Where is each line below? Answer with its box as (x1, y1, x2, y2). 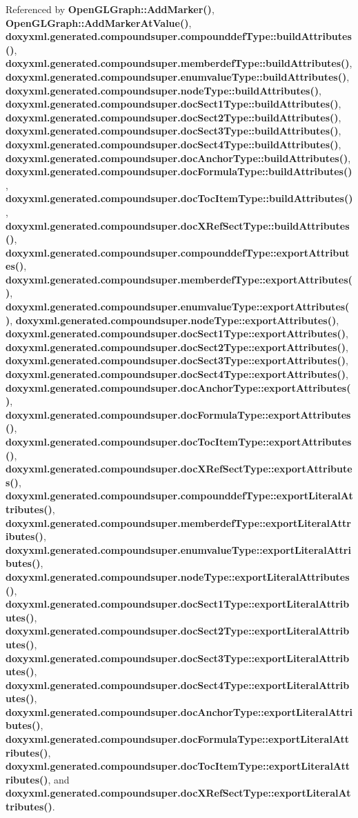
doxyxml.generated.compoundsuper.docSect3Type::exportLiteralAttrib (6, 650, 350, 665)
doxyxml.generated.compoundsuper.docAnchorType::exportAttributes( (6, 380, 351, 395)
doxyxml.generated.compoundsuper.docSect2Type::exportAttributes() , (6, 339, 348, 354)
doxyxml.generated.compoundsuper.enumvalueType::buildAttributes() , (6, 69, 350, 83)
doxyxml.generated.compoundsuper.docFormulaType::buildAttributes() (6, 164, 352, 179)
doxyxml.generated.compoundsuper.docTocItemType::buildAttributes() (6, 191, 353, 206)
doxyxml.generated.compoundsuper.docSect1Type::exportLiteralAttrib (6, 597, 350, 611)
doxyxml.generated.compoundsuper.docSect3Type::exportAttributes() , (6, 353, 348, 368)
